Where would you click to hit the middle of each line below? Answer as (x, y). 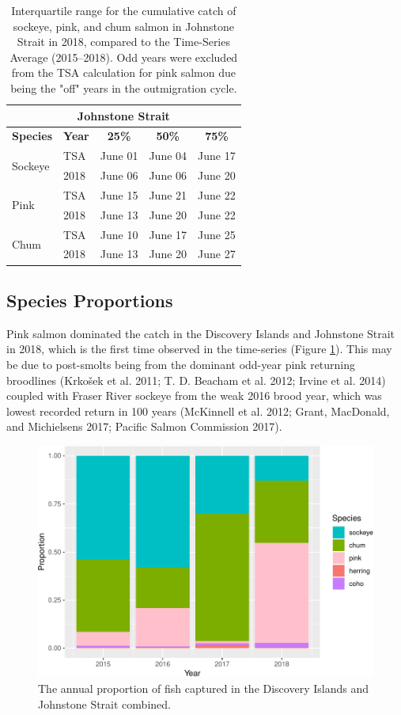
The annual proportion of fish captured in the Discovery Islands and (203, 688)
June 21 (168, 194)
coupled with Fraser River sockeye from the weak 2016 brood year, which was (194, 396)
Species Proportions (90, 300)
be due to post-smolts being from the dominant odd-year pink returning (181, 364)
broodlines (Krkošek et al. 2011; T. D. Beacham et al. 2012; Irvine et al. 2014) (196, 380)
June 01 (119, 156)
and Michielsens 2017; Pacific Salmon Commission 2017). (144, 426)
